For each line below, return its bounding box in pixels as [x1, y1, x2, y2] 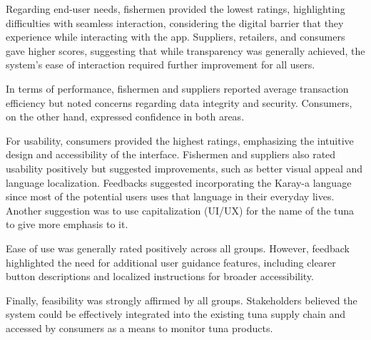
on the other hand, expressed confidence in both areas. [6, 109, 245, 124]
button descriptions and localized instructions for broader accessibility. [6, 269, 314, 284]
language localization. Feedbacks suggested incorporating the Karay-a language [6, 175, 352, 190]
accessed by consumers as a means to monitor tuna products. [6, 320, 273, 335]
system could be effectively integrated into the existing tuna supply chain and [6, 306, 345, 321]
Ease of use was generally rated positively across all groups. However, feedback [6, 240, 350, 255]
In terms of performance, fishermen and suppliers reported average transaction [6, 81, 349, 96]
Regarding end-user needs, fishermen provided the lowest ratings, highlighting [6, 1, 345, 16]
